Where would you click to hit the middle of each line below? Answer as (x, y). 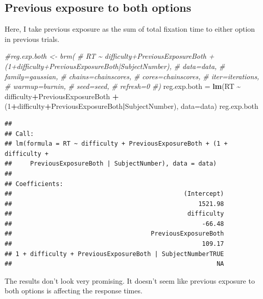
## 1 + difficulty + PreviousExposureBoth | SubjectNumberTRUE (114, 254)
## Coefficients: (34, 184)
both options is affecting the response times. (74, 291)
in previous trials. (32, 39)
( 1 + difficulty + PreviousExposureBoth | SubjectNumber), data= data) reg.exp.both (131, 106)
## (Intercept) (114, 194)
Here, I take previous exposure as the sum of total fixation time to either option (130, 29)
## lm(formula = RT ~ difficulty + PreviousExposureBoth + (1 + (116, 144)
